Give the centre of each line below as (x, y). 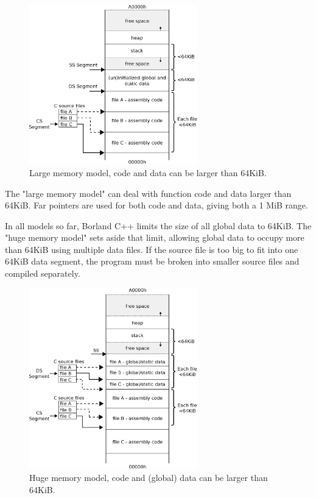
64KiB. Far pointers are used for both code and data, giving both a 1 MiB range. (156, 205)
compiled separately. (43, 273)
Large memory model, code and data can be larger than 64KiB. (148, 172)
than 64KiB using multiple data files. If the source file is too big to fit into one (152, 249)
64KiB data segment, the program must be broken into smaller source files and (152, 261)
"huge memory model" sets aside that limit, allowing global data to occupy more (155, 237)
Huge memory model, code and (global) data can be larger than (149, 477)
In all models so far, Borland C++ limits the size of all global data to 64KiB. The (158, 225)
